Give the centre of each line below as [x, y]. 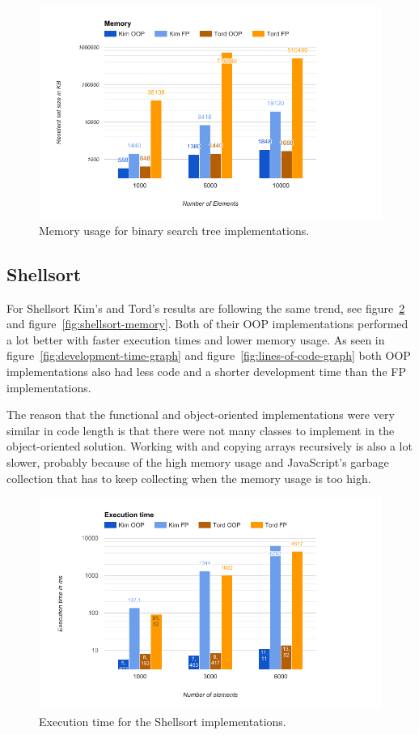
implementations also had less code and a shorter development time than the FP [206, 371]
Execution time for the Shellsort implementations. [163, 721]
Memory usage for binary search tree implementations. [174, 230]
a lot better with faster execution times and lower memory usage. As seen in [196, 339]
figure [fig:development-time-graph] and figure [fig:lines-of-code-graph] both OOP [209, 355]
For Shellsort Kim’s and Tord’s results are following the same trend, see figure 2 [206, 308]
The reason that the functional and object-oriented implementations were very [201, 415]
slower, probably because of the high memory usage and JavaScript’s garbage [198, 462]
